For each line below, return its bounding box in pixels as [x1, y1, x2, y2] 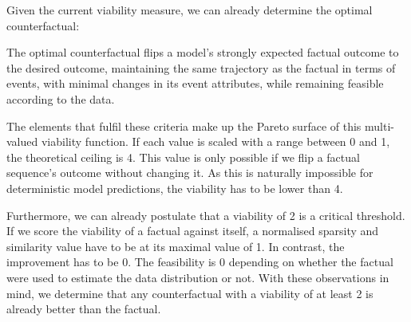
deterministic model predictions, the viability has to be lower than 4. [6, 179, 343, 196]
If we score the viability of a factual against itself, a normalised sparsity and [6, 222, 379, 239]
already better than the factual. [6, 300, 161, 317]
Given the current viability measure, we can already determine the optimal [6, 2, 373, 18]
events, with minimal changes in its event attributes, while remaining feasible [6, 75, 384, 92]
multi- [365, 117, 394, 134]
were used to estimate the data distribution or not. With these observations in [6, 269, 389, 285]
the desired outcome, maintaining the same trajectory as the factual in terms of [6, 59, 396, 76]
